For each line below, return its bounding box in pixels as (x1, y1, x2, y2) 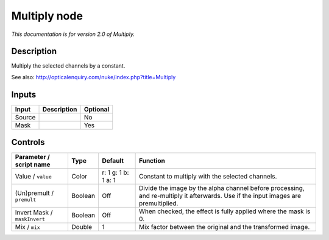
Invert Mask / (15, 208, 53, 216)
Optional (83, 105, 110, 113)
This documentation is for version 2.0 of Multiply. (11, 30, 135, 38)
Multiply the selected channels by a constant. (11, 62, 126, 69)
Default (101, 157, 124, 165)
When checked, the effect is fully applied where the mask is (139, 207, 311, 216)
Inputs (11, 89, 37, 100)
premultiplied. (139, 199, 179, 208)
